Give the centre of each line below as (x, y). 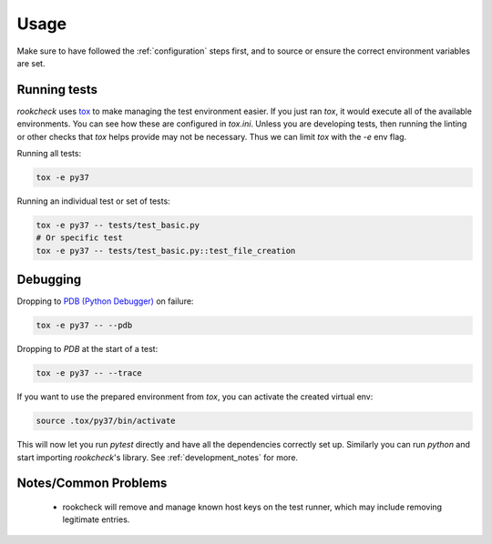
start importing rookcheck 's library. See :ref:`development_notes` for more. (158, 457)
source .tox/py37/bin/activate (106, 421)
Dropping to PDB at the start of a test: (87, 349)
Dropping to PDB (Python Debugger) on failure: (105, 301)
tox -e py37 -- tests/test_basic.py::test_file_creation (166, 251)
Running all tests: (49, 154)
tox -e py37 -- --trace (89, 373)
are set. (31, 63)
